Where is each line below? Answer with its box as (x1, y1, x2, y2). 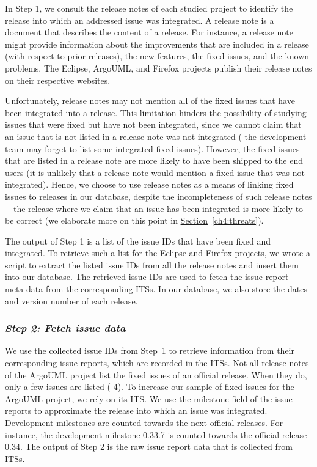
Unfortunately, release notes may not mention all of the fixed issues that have (5, 94, 295, 107)
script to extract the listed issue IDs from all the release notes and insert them (5, 258, 299, 271)
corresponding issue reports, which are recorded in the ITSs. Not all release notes (5, 356, 309, 369)
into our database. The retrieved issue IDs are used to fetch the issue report (5, 270, 289, 283)
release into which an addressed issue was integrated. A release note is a (5, 13, 274, 26)
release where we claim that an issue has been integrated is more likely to (28, 202, 304, 215)
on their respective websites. (5, 73, 111, 86)
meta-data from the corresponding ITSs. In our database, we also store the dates (5, 282, 307, 295)
